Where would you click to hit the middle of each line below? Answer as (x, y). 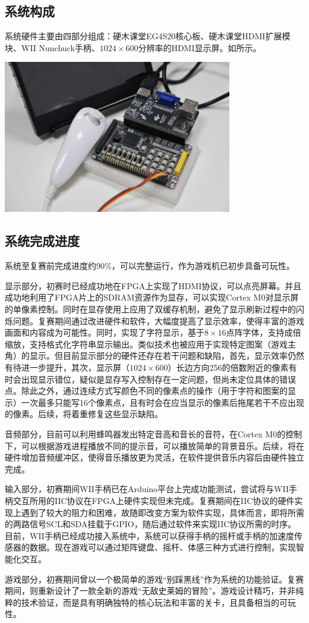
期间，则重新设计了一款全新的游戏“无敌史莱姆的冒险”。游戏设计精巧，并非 (150, 591)
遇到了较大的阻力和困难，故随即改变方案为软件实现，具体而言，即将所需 (163, 512)
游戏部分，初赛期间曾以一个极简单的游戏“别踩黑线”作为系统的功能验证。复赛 (154, 579)
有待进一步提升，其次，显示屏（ (67, 367)
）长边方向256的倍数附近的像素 (228, 367)
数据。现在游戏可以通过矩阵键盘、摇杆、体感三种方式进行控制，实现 (163, 547)
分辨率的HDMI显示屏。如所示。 (200, 47)
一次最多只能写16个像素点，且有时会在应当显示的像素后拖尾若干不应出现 (163, 402)
